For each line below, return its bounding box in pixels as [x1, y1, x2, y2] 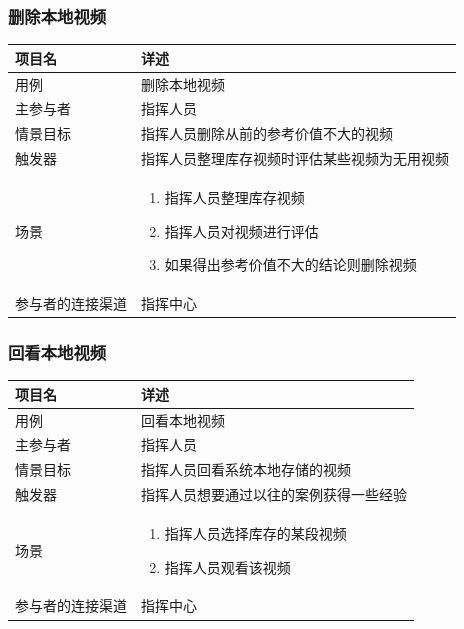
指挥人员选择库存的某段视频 [164, 523, 347, 543]
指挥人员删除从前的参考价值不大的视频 [141, 123, 393, 144]
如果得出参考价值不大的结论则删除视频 [164, 254, 417, 275]
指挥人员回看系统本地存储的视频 [141, 459, 351, 480]
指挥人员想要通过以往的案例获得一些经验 [141, 484, 407, 505]
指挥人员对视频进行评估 [164, 220, 319, 241]
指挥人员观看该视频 [164, 556, 291, 577]
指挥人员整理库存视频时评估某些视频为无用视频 [141, 148, 449, 169]
